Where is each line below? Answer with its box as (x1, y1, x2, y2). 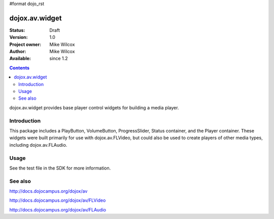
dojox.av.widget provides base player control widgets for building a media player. (9, 104, 179, 111)
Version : (9, 34, 28, 40)
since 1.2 (49, 56, 68, 62)
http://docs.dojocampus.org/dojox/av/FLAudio (9, 206, 107, 212)
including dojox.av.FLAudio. (9, 142, 67, 148)
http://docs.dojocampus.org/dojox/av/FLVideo (9, 197, 106, 203)
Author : (9, 49, 26, 55)
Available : (9, 56, 31, 62)
